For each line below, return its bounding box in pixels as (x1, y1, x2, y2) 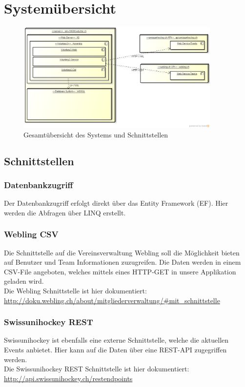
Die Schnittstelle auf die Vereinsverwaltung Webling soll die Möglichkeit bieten (4, 247, 240, 257)
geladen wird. (4, 276, 44, 286)
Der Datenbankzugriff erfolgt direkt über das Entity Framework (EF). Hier (4, 198, 228, 208)
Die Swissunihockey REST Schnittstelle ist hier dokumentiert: (4, 364, 189, 374)
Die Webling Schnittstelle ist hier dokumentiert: (4, 285, 147, 295)
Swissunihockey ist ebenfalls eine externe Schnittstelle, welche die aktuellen (4, 335, 229, 345)
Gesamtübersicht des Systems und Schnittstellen (23, 129, 168, 139)
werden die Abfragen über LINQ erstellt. (4, 207, 126, 217)
